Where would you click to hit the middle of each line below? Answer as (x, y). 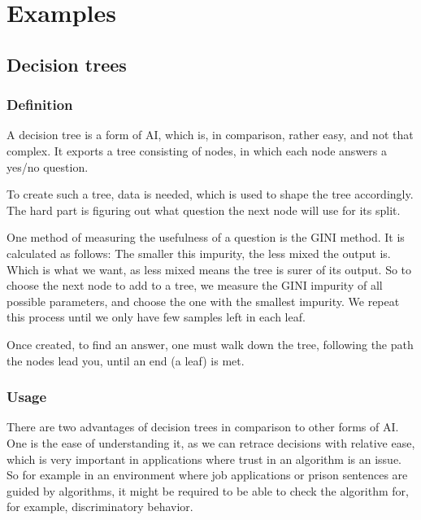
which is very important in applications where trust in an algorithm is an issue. (204, 459)
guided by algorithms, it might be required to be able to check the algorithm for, (208, 490)
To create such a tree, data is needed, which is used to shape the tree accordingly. (210, 194)
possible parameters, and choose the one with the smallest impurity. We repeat (203, 301)
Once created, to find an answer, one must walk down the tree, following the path (210, 344)
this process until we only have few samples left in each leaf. (156, 317)
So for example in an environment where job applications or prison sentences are (207, 475)
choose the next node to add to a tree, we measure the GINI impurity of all (195, 285)
